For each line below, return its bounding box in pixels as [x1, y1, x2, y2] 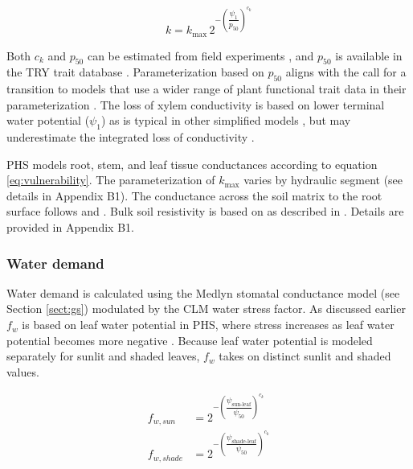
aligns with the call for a [285, 64, 407, 80]
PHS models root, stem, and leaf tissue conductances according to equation [6, 155, 378, 172]
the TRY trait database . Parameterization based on [6, 64, 264, 80]
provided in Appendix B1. [6, 219, 134, 236]
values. [6, 363, 39, 380]
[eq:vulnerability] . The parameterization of [6, 171, 215, 188]
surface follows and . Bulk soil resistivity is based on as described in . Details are [6, 203, 404, 220]
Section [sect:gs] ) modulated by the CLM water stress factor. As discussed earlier [6, 300, 406, 317]
